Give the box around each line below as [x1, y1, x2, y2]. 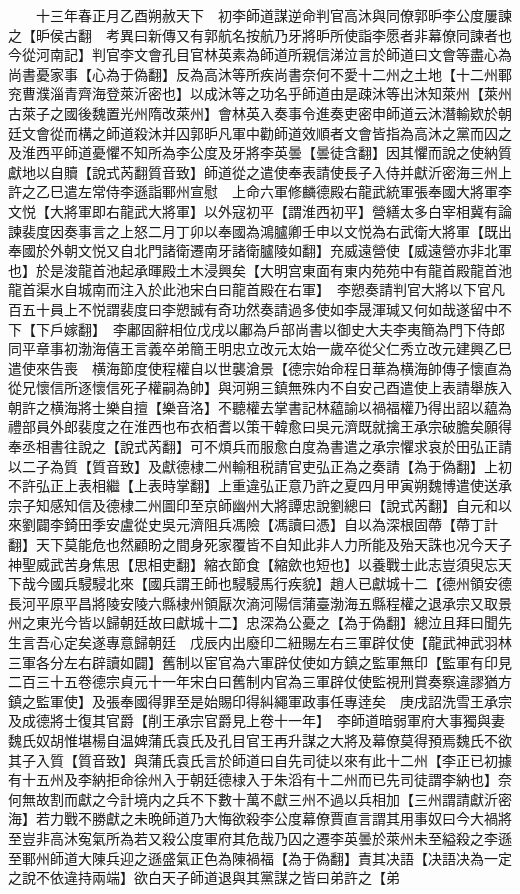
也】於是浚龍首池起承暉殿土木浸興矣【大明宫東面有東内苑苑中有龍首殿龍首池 [8, 259, 512, 280]
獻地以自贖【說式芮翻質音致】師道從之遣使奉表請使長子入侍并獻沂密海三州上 [8, 161, 512, 182]
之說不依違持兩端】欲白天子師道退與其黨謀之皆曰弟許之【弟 [8, 867, 400, 888]
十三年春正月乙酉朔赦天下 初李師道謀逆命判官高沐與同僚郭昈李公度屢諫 [35, 5, 512, 25]
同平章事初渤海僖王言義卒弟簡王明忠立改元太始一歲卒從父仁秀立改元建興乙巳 [8, 338, 512, 359]
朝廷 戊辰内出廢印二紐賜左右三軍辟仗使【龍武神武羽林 [147, 632, 512, 652]
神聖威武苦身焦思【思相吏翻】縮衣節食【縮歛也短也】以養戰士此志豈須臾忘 [8, 553, 498, 574]
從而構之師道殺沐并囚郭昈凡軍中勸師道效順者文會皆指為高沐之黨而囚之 [49, 122, 512, 143]
